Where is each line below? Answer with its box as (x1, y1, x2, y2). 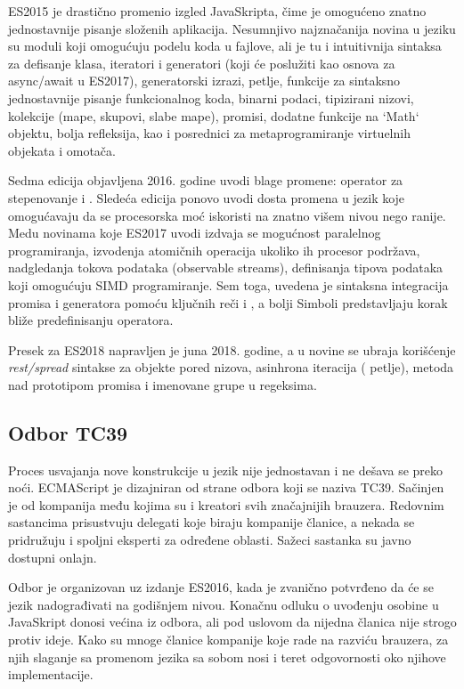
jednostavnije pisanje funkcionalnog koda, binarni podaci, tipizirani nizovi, (8, 88, 414, 107)
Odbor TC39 (8, 418, 128, 446)
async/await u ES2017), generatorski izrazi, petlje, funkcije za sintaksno (8, 71, 401, 90)
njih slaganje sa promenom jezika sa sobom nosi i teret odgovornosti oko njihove (8, 647, 446, 666)
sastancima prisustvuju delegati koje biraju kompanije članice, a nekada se (8, 513, 415, 531)
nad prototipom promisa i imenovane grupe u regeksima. (8, 375, 317, 393)
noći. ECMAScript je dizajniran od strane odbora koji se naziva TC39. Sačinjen (8, 478, 444, 497)
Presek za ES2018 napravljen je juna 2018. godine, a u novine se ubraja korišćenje (8, 340, 456, 359)
